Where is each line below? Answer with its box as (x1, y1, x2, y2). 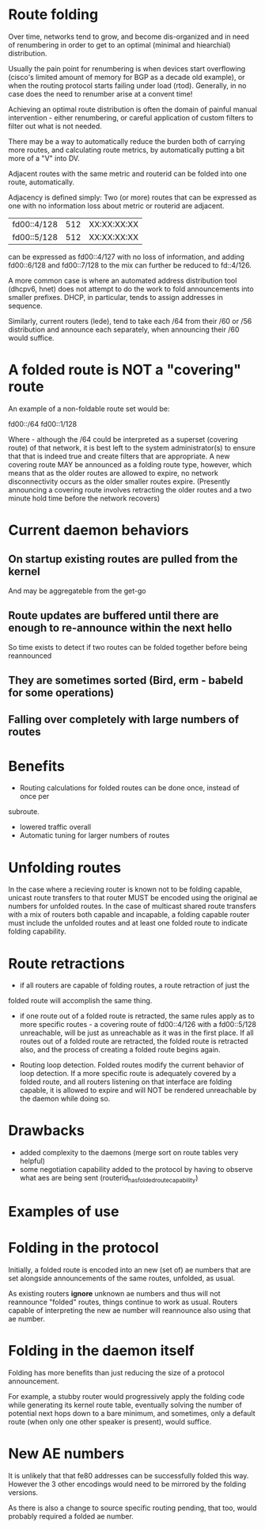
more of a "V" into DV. (8, 153, 81, 163)
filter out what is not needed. (8, 121, 103, 131)
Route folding (8, 6, 99, 24)
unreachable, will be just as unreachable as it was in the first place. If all (19, 1028, 255, 1038)
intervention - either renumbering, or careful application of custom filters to (8, 112, 254, 122)
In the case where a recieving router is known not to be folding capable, (8, 884, 243, 894)
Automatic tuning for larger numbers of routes (19, 831, 170, 840)
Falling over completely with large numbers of (8, 713, 240, 726)
